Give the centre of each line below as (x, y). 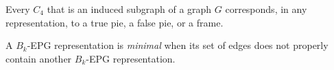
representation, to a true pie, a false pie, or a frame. (115, 22)
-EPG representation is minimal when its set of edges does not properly (178, 45)
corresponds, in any (266, 9)
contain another (39, 58)
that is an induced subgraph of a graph (129, 9)
